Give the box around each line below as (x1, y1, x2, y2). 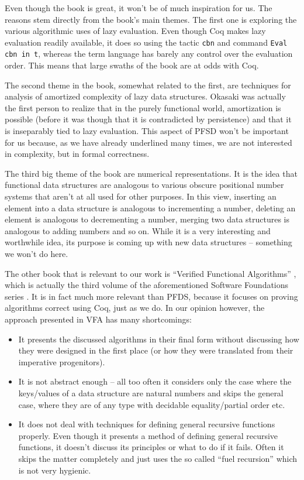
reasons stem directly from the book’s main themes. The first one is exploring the (5, 13, 297, 25)
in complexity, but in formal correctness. (5, 148, 150, 160)
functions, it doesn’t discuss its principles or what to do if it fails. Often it (18, 441, 284, 453)
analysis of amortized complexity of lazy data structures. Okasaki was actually (5, 90, 286, 102)
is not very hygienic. (18, 464, 91, 476)
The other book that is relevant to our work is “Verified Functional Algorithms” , (5, 267, 296, 279)
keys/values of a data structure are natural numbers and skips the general (18, 386, 284, 399)
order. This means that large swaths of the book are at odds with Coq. (5, 59, 259, 71)
